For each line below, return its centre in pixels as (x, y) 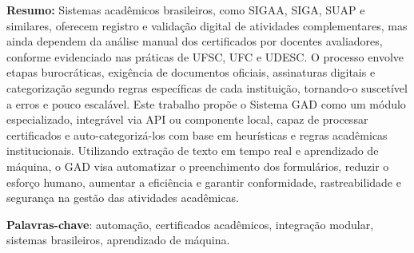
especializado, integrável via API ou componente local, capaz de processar (187, 119)
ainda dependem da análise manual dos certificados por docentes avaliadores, (195, 41)
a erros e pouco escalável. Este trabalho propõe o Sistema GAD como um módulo (206, 103)
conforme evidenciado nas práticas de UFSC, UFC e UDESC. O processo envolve (205, 56)
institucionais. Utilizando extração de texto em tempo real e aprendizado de (193, 150)
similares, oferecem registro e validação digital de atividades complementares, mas (207, 25)
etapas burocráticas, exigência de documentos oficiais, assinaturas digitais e (191, 72)
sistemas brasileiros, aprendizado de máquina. (118, 240)
